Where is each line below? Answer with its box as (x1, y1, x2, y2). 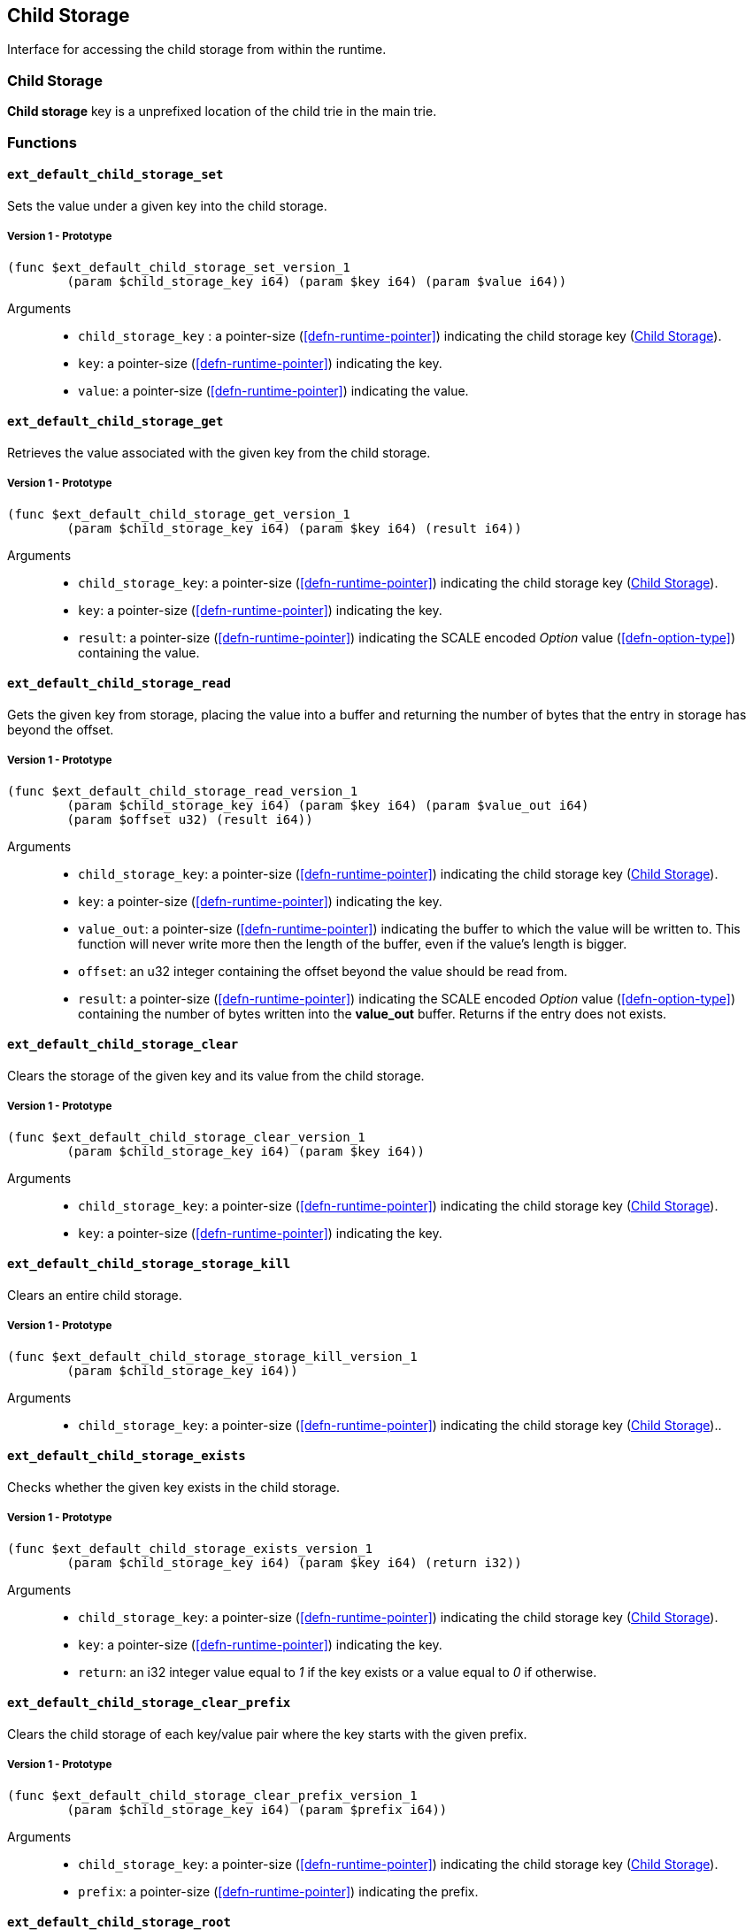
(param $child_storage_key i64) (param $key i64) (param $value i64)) (66, 273, 567, 288)
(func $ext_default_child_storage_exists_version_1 (7, 1541, 373, 1556)
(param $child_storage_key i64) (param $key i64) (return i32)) (66, 1555, 522, 1570)
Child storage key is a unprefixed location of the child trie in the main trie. (7, 104, 437, 119)
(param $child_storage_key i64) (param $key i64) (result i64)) (66, 520, 522, 535)
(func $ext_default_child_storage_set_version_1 (7, 259, 350, 274)
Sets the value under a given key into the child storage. (7, 197, 327, 213)
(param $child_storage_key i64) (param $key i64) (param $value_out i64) (66, 797, 589, 812)
